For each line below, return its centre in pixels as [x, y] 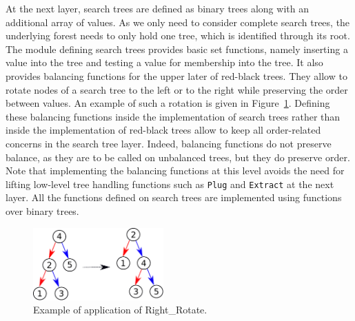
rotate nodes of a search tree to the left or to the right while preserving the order [177, 89]
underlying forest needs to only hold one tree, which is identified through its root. [178, 35]
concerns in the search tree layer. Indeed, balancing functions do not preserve [169, 143]
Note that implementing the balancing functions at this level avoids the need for [175, 170]
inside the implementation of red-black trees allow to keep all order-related [163, 130]
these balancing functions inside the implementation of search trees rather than [173, 116]
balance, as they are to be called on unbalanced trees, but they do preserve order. [178, 157]
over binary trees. [42, 210]
